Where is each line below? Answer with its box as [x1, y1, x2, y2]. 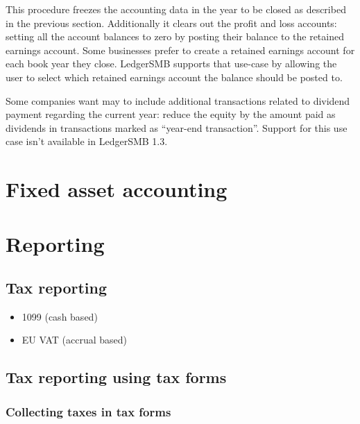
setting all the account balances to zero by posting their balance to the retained [6, 29, 344, 44]
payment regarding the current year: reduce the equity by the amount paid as [6, 107, 336, 121]
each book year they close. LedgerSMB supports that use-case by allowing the [6, 56, 337, 71]
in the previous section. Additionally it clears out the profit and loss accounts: [6, 15, 337, 30]
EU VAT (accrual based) [22, 332, 128, 347]
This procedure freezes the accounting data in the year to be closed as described [6, 2, 346, 16]
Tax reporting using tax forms [6, 366, 227, 388]
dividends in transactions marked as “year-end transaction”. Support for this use [6, 120, 348, 135]
